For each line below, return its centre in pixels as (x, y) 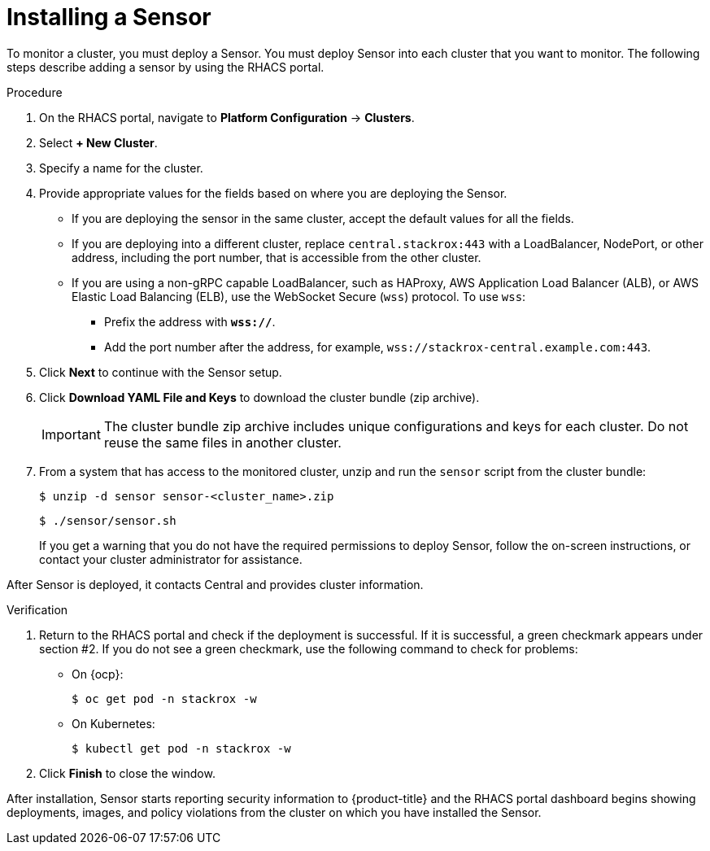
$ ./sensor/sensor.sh (108, 520)
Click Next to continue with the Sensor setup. (161, 372)
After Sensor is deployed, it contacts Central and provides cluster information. (215, 584)
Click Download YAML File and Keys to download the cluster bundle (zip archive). (259, 397)
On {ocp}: (98, 674)
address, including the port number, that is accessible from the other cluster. (277, 257)
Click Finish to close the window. (127, 773)
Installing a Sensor (109, 17)
